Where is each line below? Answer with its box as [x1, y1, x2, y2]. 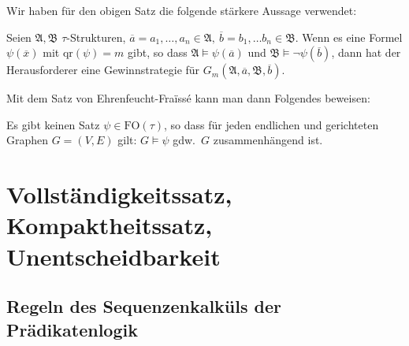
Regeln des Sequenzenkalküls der [6, 294, 281, 318]
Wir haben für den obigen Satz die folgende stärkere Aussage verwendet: [6, 2, 357, 18]
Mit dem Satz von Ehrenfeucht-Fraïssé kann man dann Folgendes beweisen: [6, 90, 370, 106]
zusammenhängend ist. [213, 132, 323, 148]
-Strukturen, [66, 28, 126, 45]
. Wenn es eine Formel [295, 28, 403, 45]
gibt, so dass [128, 44, 188, 61]
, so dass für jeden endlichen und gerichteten [164, 116, 379, 132]
